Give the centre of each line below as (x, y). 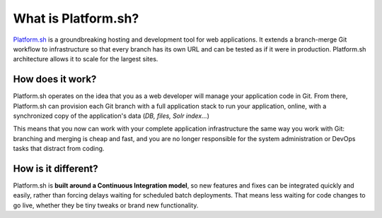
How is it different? (56, 169)
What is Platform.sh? (76, 18)
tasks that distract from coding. (59, 149)
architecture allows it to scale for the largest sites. (86, 59)
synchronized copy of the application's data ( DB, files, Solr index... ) (111, 116)
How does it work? (55, 79)
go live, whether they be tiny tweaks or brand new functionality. (106, 205)
